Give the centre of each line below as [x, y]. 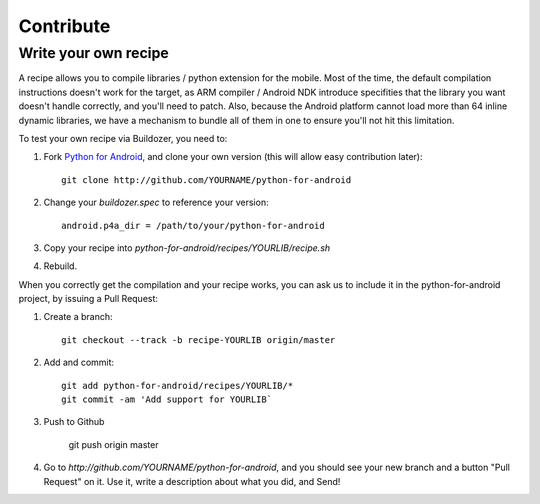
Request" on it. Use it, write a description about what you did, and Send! [192, 481]
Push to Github [74, 422]
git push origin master [113, 444]
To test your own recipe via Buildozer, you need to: [123, 138]
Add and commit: [79, 362]
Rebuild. [60, 266]
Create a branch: [78, 317]
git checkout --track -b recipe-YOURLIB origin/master [198, 339]
